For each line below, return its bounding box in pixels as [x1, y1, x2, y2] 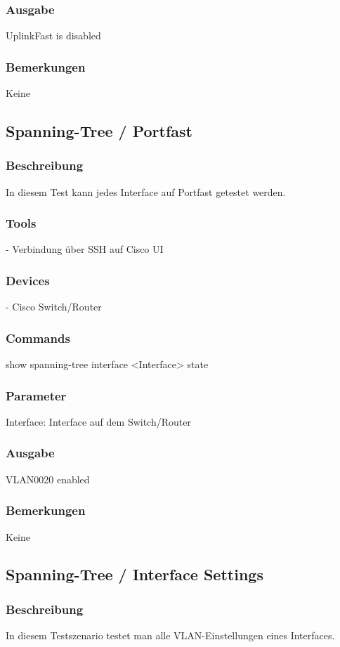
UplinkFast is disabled [6, 28, 101, 43]
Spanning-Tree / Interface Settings [6, 563, 263, 585]
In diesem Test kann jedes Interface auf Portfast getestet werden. [6, 184, 286, 199]
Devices [6, 271, 50, 289]
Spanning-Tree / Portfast [6, 120, 192, 142]
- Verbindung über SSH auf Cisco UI [6, 242, 164, 256]
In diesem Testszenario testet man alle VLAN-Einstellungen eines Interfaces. [6, 628, 335, 643]
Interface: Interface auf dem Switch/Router [6, 414, 191, 429]
